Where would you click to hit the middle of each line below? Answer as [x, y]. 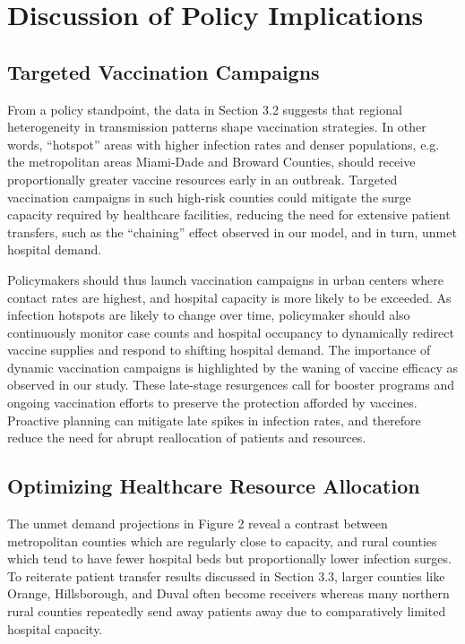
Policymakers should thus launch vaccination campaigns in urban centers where [225, 279]
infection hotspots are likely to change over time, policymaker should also [209, 315]
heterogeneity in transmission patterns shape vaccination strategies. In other [217, 127]
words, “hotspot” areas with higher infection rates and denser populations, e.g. [224, 144]
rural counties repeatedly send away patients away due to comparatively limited [227, 611]
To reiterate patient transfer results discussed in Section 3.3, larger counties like [226, 575]
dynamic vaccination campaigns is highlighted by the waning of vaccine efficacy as [233, 367]
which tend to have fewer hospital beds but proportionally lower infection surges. [229, 558]
